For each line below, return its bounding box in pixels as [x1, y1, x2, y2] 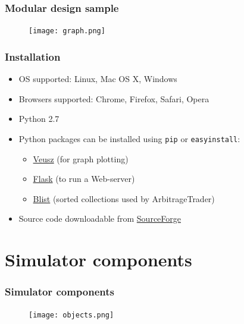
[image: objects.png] [29, 310, 114, 319]
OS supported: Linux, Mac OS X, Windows [18, 73, 177, 85]
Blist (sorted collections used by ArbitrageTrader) [33, 192, 215, 205]
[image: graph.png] [29, 27, 105, 36]
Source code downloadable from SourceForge [18, 212, 181, 225]
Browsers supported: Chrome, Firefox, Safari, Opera [18, 92, 209, 105]
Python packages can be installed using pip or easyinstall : [18, 132, 240, 144]
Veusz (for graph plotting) [33, 152, 129, 165]
